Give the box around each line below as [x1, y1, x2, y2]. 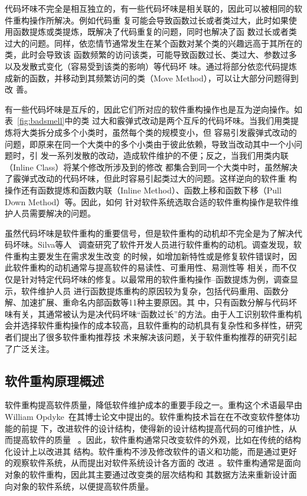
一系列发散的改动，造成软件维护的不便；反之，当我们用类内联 [48, 149, 289, 162]
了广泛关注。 [5, 342, 54, 354]
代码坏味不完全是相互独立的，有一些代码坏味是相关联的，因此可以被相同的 [5, 2, 294, 14]
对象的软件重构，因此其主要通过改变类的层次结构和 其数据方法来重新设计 [5, 468, 289, 480]
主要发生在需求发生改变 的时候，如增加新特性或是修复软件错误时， [29, 249, 289, 262]
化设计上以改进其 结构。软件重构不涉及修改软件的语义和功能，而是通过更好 [5, 445, 297, 457]
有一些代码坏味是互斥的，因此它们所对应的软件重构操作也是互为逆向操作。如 [5, 103, 302, 115]
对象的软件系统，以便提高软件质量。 [12, 479, 153, 492]
